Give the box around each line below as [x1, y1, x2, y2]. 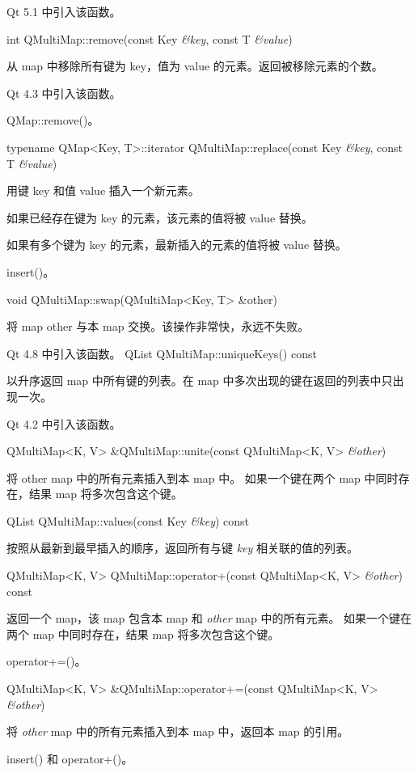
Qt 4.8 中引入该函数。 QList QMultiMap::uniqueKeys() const [6, 344, 317, 361]
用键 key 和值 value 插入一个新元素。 [6, 182, 200, 199]
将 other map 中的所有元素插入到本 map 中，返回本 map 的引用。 [6, 723, 349, 740]
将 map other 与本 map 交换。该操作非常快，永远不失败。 [6, 318, 310, 335]
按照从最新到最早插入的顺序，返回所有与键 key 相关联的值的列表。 [6, 539, 359, 556]
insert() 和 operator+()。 [6, 750, 133, 767]
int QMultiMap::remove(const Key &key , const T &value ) [6, 30, 293, 47]
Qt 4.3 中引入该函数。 [6, 84, 121, 101]
